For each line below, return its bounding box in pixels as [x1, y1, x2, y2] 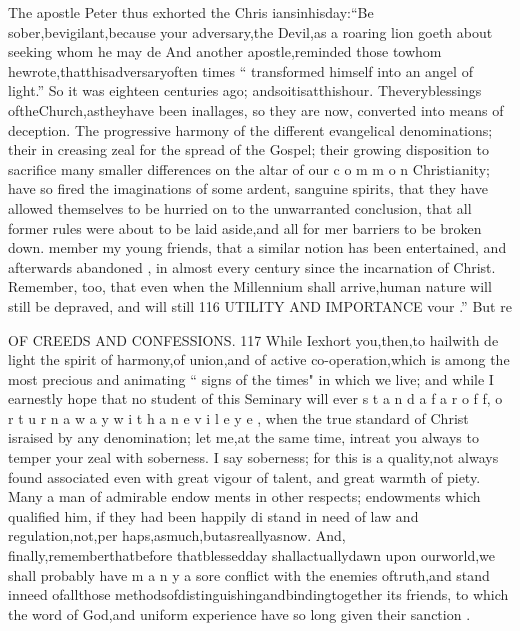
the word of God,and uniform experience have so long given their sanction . [8, 603, 471, 624]
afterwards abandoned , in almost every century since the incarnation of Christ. [8, 256, 496, 277]
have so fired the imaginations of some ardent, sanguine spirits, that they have [8, 178, 489, 199]
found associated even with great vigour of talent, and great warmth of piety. [8, 466, 481, 487]
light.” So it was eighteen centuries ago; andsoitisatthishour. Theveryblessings [8, 80, 482, 101]
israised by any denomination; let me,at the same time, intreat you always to [8, 427, 479, 448]
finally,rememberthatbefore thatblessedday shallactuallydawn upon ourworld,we [8, 545, 496, 566]
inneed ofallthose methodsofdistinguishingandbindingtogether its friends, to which [8, 584, 509, 605]
